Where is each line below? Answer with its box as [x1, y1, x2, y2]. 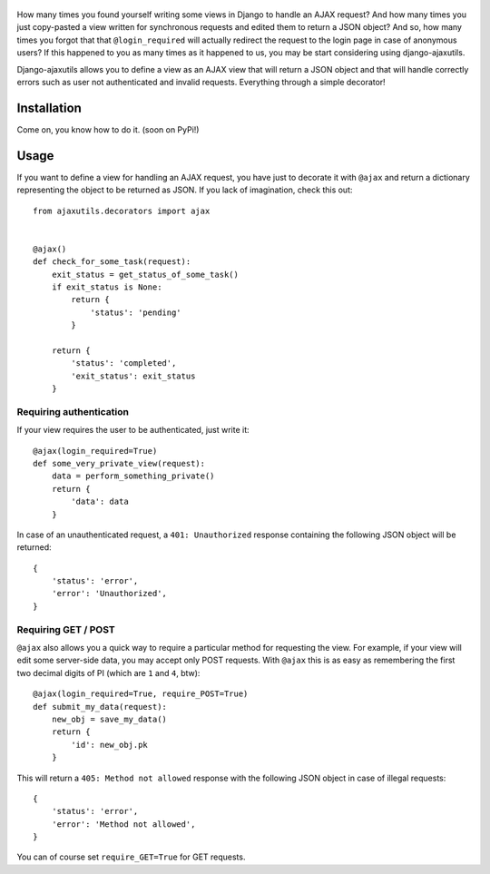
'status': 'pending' [90, 307, 181, 318]
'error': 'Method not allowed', [51, 819, 196, 830]
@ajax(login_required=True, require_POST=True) [33, 689, 249, 699]
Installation [16, 100, 82, 115]
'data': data [71, 496, 129, 507]
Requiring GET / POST [16, 623, 115, 635]
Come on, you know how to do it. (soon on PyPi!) [16, 123, 200, 135]
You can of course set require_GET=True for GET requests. [16, 851, 246, 862]
